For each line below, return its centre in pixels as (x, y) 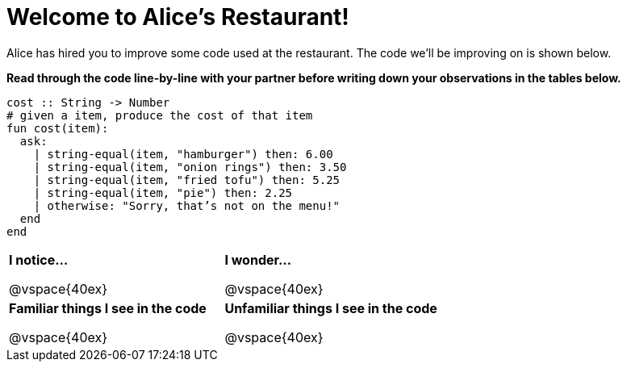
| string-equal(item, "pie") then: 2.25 (163, 192)
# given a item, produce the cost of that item (160, 115)
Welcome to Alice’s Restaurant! (178, 17)
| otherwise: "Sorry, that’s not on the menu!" (187, 205)
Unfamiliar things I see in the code (331, 308)
